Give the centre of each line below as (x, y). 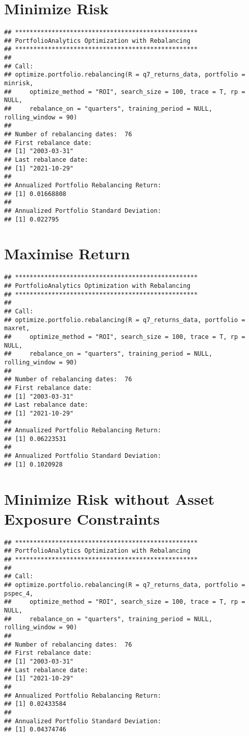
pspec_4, (19, 593)
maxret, (17, 328)
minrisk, (19, 83)
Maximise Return (67, 253)
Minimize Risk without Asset (109, 498)
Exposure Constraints (82, 518)
